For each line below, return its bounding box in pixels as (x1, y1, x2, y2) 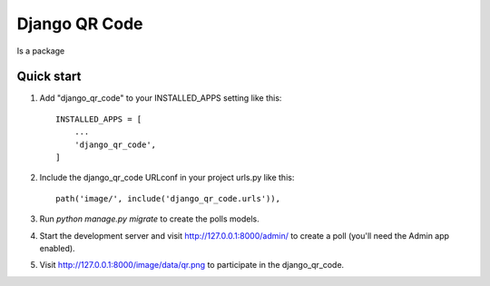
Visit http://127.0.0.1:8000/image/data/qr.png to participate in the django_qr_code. (39, 260, 345, 271)
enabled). (39, 242, 76, 253)
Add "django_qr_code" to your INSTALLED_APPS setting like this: (39, 93, 282, 104)
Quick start (16, 69, 82, 84)
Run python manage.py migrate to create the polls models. (39, 213, 260, 224)
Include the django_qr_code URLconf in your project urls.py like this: (39, 173, 295, 183)
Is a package (16, 45, 65, 56)
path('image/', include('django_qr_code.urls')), (55, 193, 281, 203)
